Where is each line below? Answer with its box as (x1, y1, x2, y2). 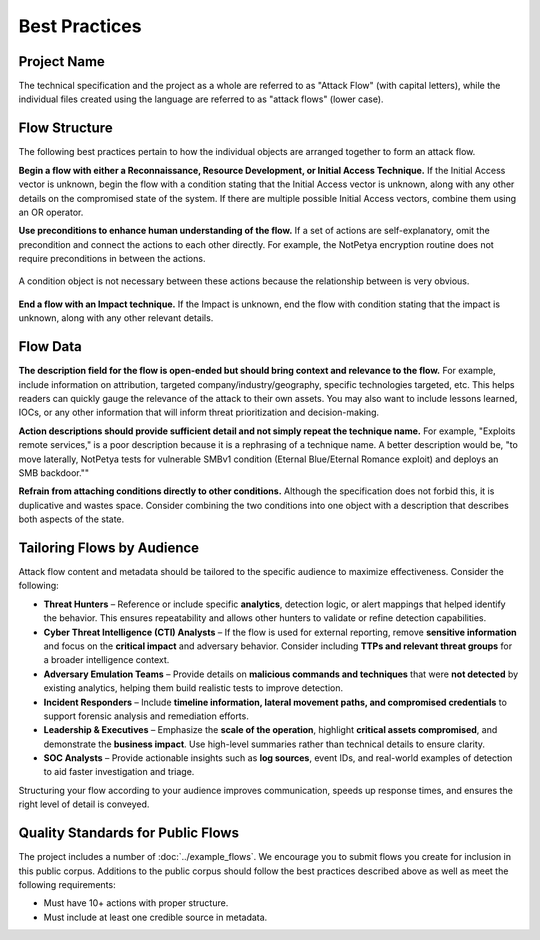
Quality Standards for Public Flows (18, 825, 240, 842)
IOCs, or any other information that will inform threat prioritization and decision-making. (18, 406, 380, 419)
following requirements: (18, 878, 116, 890)
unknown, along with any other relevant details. (18, 312, 214, 324)
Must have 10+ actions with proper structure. (43, 897, 229, 909)
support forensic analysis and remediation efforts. (43, 710, 249, 722)
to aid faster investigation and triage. (43, 766, 195, 778)
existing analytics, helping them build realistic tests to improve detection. (43, 682, 344, 694)
